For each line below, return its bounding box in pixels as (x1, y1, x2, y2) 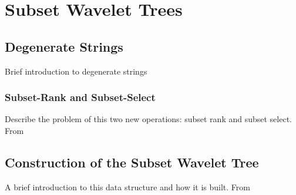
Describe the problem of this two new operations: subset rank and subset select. (5, 113, 292, 125)
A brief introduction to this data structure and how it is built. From (5, 180, 250, 193)
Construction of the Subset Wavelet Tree (5, 153, 259, 171)
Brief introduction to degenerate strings (5, 65, 147, 77)
